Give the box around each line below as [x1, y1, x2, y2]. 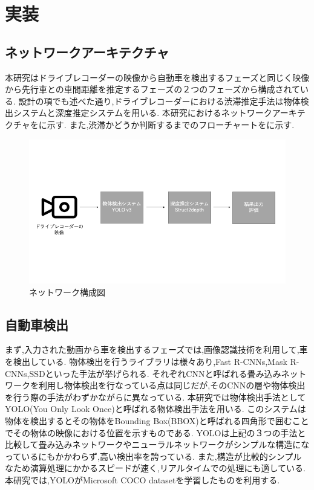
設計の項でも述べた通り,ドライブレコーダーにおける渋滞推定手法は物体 [18, 94, 301, 107]
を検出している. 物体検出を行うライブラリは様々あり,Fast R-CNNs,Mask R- [5, 355, 299, 368]
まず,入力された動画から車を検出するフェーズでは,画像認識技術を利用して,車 [5, 343, 308, 356]
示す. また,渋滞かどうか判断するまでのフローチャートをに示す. [47, 118, 295, 131]
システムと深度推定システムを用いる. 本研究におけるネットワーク [13, 106, 272, 119]
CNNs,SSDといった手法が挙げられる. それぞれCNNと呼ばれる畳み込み [5, 367, 281, 379]
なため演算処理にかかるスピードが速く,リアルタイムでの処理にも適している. [5, 462, 306, 474]
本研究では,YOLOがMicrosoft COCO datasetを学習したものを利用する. [5, 473, 280, 486]
